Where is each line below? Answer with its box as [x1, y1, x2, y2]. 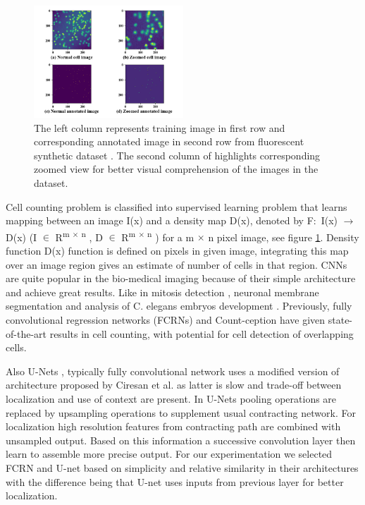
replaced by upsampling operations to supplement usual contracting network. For [6, 405, 356, 420]
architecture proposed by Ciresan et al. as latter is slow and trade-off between [6, 377, 342, 392]
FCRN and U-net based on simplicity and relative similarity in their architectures [6, 460, 359, 475]
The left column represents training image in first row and [34, 120, 285, 135]
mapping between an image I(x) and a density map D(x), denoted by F [6, 213, 314, 228]
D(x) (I [6, 229, 37, 244]
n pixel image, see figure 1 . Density [208, 229, 359, 244]
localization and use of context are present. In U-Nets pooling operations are [6, 391, 337, 406]
